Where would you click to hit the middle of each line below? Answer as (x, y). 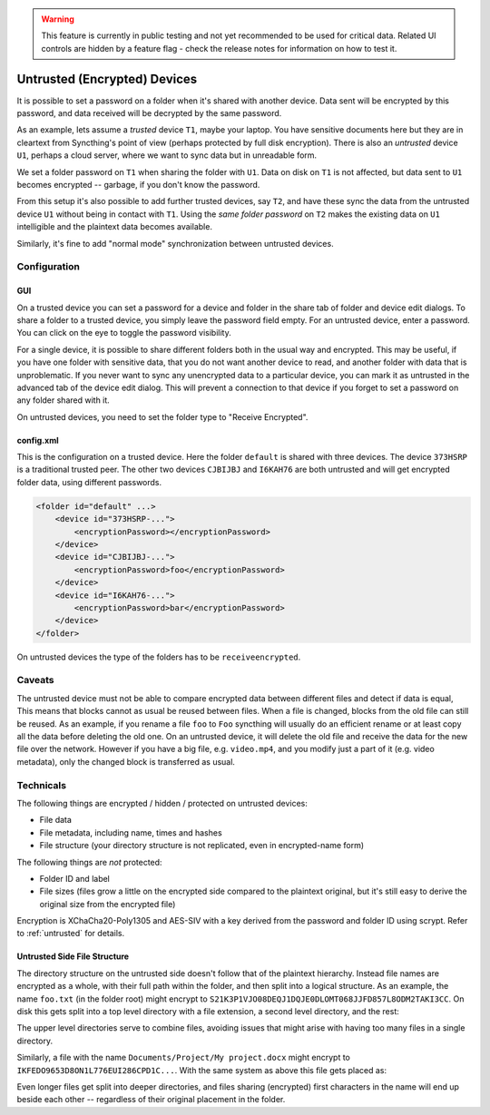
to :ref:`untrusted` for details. (71, 934)
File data (56, 820)
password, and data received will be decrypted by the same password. (149, 113)
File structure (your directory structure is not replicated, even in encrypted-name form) (202, 846)
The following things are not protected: (89, 862)
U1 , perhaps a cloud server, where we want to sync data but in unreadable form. (167, 155)
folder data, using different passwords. (89, 482)
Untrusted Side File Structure (73, 956)
